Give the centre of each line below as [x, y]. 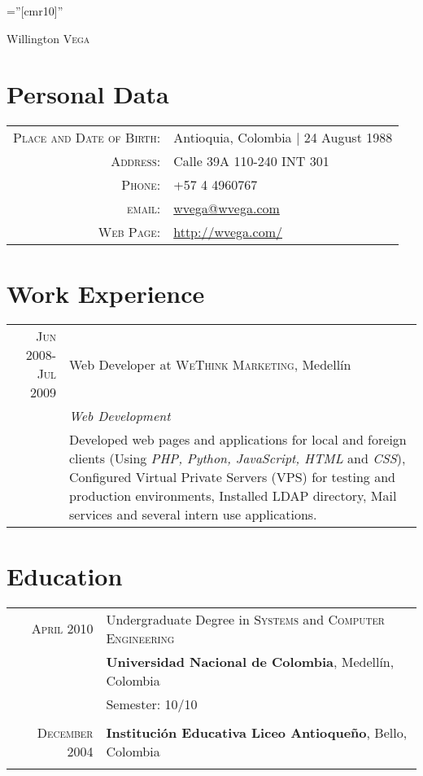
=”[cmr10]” [35, 11]
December [65, 732]
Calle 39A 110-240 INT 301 [251, 161]
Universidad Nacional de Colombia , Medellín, [250, 661]
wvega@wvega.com [227, 208]
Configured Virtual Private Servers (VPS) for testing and [232, 477]
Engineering [140, 638]
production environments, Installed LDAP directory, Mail [233, 496]
